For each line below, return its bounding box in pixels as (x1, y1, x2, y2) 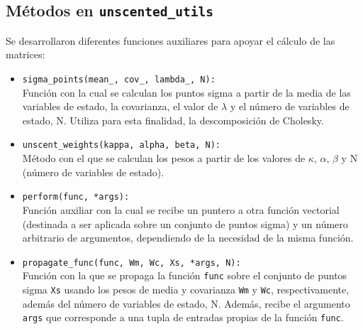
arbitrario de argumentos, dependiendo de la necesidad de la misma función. (22, 230, 354, 245)
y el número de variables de (230, 99, 350, 114)
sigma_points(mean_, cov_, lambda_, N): (22, 74, 216, 85)
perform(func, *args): (22, 192, 130, 203)
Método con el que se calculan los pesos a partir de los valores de (22, 151, 306, 166)
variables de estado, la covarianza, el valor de (22, 99, 218, 114)
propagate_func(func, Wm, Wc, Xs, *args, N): (22, 257, 241, 268)
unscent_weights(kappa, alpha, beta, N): (22, 140, 220, 151)
